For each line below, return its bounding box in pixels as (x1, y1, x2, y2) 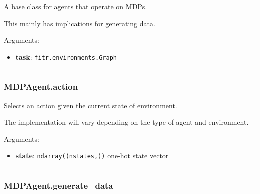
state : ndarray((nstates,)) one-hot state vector (15, 150, 169, 161)
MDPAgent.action (4, 80, 78, 93)
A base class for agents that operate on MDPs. (4, 1, 147, 11)
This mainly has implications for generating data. (4, 18, 155, 28)
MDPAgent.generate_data (4, 179, 113, 192)
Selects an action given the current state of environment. (4, 100, 177, 110)
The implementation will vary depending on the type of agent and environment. (4, 117, 249, 127)
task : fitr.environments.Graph (15, 51, 117, 62)
